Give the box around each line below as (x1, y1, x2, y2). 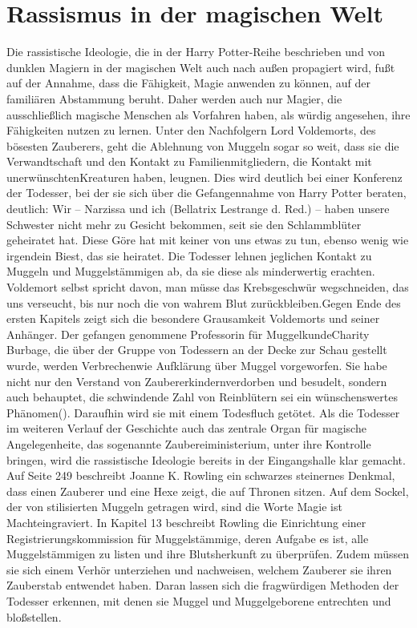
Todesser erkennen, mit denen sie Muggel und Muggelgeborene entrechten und (6, 592, 391, 609)
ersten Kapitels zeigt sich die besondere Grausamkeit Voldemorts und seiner (6, 310, 380, 327)
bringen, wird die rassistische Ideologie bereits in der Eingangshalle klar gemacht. (6, 451, 406, 468)
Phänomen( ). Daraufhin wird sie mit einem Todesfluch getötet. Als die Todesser (6, 404, 400, 421)
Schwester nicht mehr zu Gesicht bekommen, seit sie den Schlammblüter (6, 215, 362, 232)
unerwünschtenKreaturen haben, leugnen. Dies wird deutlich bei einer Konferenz (6, 168, 403, 185)
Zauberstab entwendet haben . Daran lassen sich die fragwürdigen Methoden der (6, 577, 399, 594)
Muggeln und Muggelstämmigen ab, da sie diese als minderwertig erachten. (6, 263, 375, 280)
